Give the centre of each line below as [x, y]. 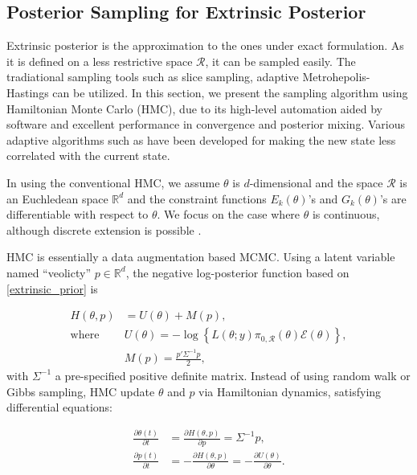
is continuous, [346, 214]
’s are [393, 198]
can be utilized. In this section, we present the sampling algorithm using [230, 92]
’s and [323, 198]
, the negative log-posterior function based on [237, 272]
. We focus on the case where [229, 214]
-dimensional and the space [316, 182]
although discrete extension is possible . [104, 229]
